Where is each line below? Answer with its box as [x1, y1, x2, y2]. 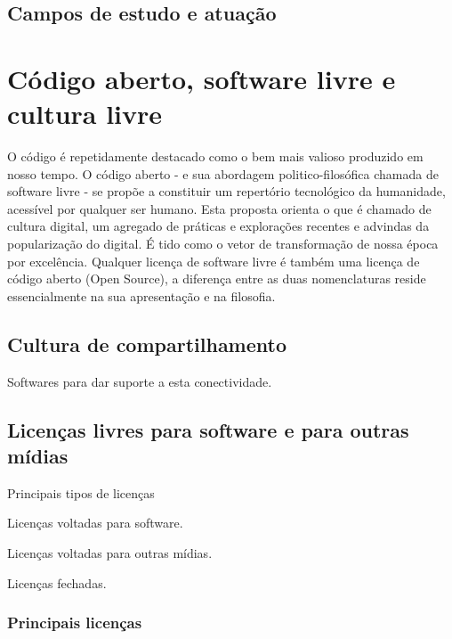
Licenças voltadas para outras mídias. [7, 544, 213, 562]
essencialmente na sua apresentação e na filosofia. [7, 286, 276, 305]
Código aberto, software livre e [7, 60, 396, 96]
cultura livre [7, 95, 163, 132]
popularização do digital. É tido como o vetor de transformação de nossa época [7, 234, 439, 253]
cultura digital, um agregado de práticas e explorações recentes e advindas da [7, 217, 430, 235]
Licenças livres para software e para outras [7, 415, 409, 443]
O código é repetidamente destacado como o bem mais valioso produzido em [7, 147, 424, 166]
